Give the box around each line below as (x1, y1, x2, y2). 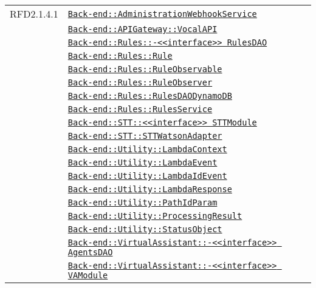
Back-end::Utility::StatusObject (67, 224, 222, 234)
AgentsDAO (67, 247, 113, 257)
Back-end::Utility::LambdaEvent (67, 158, 218, 167)
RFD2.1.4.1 (10, 7, 58, 21)
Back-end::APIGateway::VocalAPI (67, 24, 218, 34)
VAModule (67, 270, 108, 280)
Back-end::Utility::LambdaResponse (67, 184, 232, 194)
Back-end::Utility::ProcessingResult (67, 211, 242, 221)
